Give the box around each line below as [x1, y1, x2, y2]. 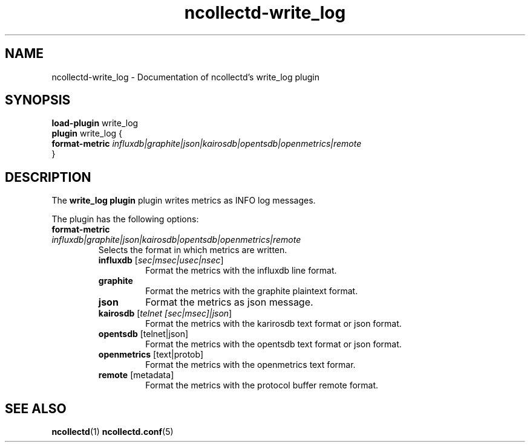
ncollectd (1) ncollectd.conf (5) [51, 426, 174, 437]
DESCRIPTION [5, 169, 91, 185]
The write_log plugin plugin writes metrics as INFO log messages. [51, 195, 316, 206]
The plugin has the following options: [51, 214, 199, 225]
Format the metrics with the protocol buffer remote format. [145, 380, 379, 391]
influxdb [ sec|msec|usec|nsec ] [98, 255, 224, 266]
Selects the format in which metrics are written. [98, 245, 287, 256]
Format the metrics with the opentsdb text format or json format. [145, 339, 402, 350]
